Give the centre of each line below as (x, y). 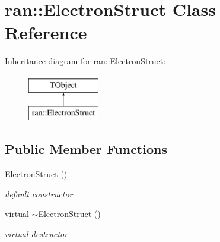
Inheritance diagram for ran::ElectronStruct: (85, 61)
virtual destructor (36, 234)
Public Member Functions (86, 149)
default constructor (39, 194)
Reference (46, 32)
